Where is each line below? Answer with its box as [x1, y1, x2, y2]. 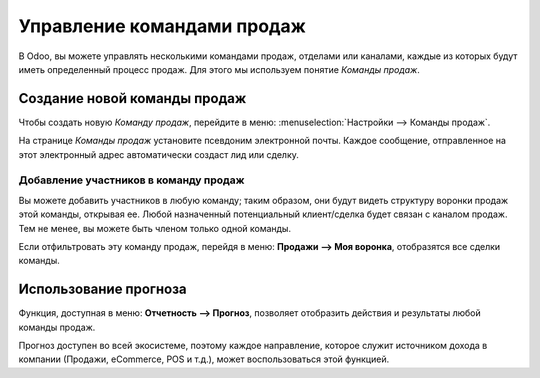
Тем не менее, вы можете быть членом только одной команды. [18, 222, 292, 234]
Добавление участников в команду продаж [18, 173, 245, 187]
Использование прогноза [18, 281, 187, 298]
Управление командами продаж [18, 15, 307, 37]
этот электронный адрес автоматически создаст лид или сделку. [18, 148, 300, 160]
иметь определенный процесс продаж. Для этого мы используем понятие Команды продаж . [18, 63, 420, 75]
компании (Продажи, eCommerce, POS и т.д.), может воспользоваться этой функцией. [18, 353, 390, 365]
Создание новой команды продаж [18, 90, 247, 107]
